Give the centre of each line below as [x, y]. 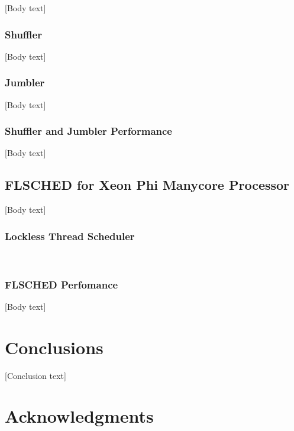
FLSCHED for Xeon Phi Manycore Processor [147, 185]
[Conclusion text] [35, 375]
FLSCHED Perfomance [62, 284]
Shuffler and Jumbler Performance [88, 131]
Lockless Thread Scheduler [70, 236]
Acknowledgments [79, 416]
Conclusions [54, 347]
